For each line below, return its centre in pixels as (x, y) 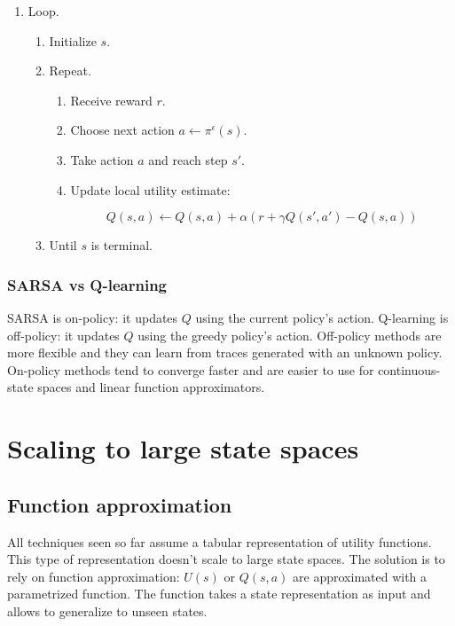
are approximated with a (360, 576)
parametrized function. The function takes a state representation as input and (219, 594)
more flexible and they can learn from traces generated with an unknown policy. (225, 352)
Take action (102, 159)
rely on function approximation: (94, 576)
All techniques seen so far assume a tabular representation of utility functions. (220, 541)
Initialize (73, 40)
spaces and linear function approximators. (151, 387)
